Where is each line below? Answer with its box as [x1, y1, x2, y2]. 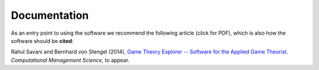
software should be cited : [11, 37, 74, 44]
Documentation [11, 9, 89, 22]
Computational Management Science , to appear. [11, 56, 130, 64]
